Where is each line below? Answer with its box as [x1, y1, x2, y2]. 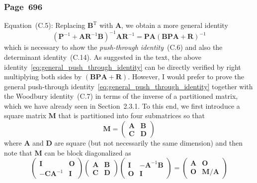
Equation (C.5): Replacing [4, 20, 86, 30]
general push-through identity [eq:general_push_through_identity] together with [4, 81, 253, 91]
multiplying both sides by [4, 71, 82, 82]
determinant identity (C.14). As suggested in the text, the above [4, 51, 201, 62]
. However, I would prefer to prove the [128, 71, 244, 82]
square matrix [4, 110, 46, 121]
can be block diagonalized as [44, 147, 131, 158]
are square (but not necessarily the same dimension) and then [54, 138, 243, 148]
